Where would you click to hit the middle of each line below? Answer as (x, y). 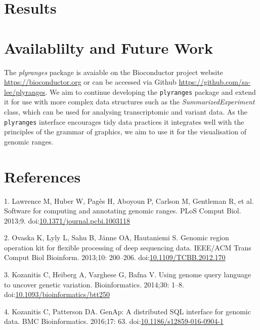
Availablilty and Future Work (109, 47)
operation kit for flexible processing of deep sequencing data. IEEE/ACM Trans (128, 247)
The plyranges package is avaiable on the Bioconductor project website (114, 72)
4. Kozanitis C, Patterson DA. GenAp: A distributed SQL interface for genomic (127, 311)
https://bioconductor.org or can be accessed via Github (90, 82)
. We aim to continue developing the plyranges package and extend (150, 91)
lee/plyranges (25, 91)
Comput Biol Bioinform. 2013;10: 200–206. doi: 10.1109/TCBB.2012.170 (115, 257)
